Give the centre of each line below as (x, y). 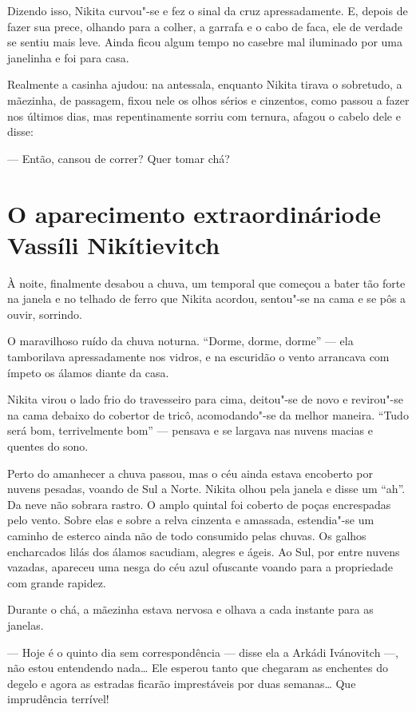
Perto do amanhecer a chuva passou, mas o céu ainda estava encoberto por (190, 473)
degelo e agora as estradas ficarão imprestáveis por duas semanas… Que (182, 683)
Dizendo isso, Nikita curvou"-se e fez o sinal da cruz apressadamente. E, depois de (208, 10)
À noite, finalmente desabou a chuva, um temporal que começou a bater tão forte (206, 282)
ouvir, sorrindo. (45, 314)
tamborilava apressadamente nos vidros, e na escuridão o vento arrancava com (198, 357)
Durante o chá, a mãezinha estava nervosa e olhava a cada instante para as (190, 609)
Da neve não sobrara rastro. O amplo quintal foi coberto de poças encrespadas (199, 504)
